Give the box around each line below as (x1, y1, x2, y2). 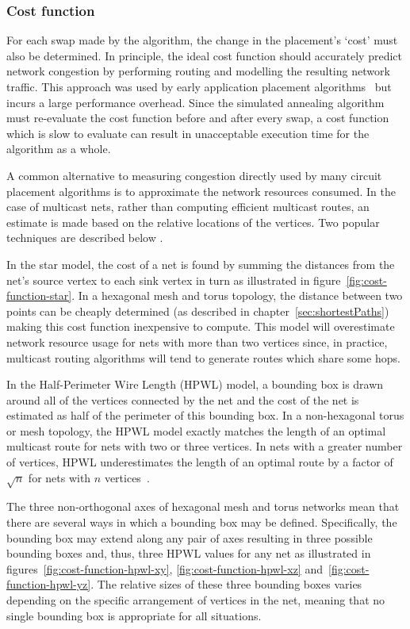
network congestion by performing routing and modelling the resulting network (6, 63, 390, 79)
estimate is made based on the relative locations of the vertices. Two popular (6, 213, 380, 230)
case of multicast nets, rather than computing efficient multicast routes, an (6, 198, 370, 215)
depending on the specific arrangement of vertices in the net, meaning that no (6, 591, 385, 608)
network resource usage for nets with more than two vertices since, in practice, (6, 333, 388, 350)
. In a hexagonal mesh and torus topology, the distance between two (71, 287, 403, 304)
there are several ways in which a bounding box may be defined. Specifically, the (6, 514, 397, 531)
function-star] (6, 287, 72, 304)
